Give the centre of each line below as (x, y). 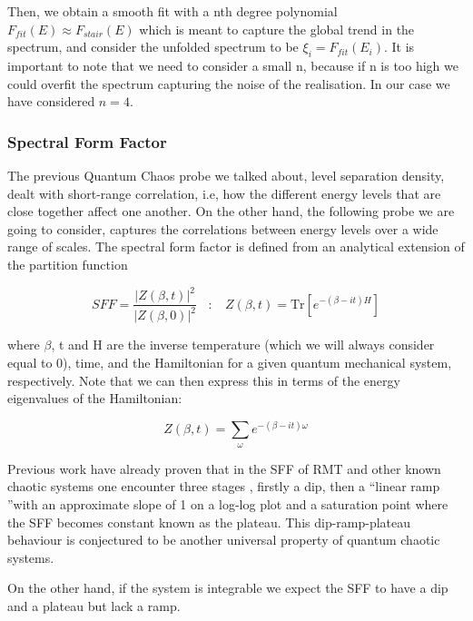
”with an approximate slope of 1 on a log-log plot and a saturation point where (228, 503)
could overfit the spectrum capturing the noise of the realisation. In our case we (229, 83)
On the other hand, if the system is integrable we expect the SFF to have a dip (228, 588)
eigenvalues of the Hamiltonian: (95, 398)
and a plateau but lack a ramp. (94, 605)
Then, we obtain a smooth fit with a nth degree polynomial (172, 11)
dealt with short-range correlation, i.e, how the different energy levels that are (224, 193)
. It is (399, 47)
